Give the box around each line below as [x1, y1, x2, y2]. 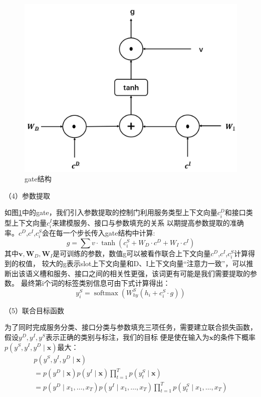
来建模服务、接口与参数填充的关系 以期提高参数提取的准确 [52, 217, 244, 228]
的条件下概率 [213, 331, 256, 342]
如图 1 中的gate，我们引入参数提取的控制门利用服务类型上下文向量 [5, 207, 217, 218]
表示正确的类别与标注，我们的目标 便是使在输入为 [45, 331, 209, 342]
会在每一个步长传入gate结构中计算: [42, 227, 155, 238]
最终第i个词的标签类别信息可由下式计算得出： [21, 278, 170, 288]
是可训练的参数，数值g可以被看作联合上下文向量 [53, 248, 211, 258]
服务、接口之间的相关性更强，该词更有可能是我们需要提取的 [53, 268, 250, 278]
